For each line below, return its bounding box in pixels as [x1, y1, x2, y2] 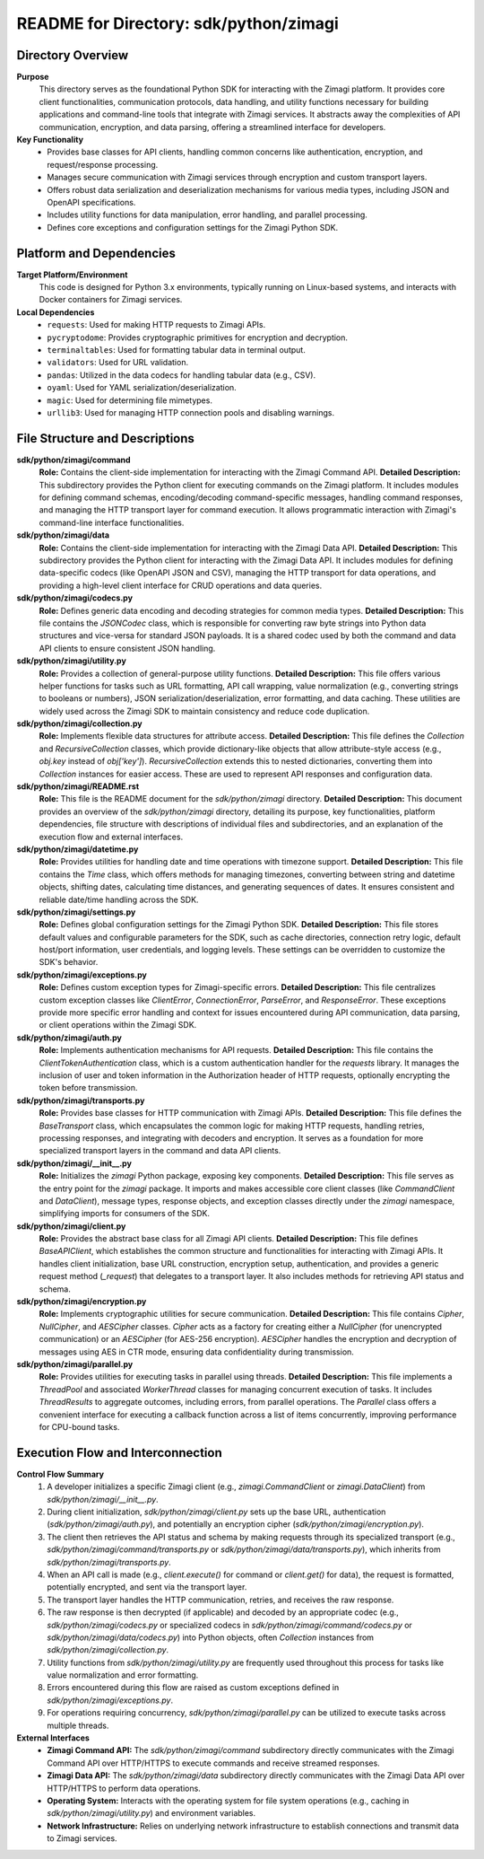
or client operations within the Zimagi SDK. [39, 1020, 197, 1030]
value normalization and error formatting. [47, 1670, 199, 1680]
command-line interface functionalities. [39, 517, 185, 528]
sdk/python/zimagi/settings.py [16, 907, 136, 917]
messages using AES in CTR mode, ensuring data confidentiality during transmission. [39, 1346, 354, 1357]
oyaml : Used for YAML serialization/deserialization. [47, 382, 237, 393]
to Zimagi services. [47, 1833, 117, 1844]
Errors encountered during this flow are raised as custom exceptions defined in [47, 1682, 340, 1693]
